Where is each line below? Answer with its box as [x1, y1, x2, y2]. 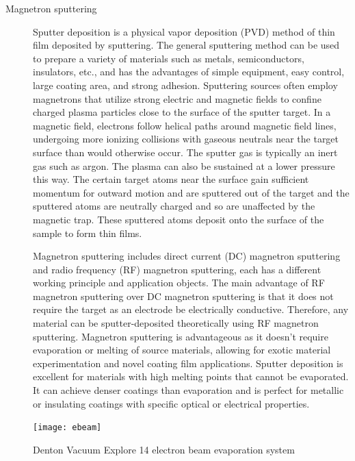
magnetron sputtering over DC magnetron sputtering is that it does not [33, 288, 334, 303]
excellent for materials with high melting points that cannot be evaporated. [33, 369, 349, 384]
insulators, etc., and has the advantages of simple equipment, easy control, [33, 64, 345, 79]
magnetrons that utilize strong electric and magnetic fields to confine [33, 91, 321, 105]
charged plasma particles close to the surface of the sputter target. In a [33, 105, 331, 119]
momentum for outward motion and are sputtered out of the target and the [33, 185, 350, 199]
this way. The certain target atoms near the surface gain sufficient [33, 172, 309, 186]
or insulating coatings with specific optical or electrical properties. [33, 396, 310, 410]
